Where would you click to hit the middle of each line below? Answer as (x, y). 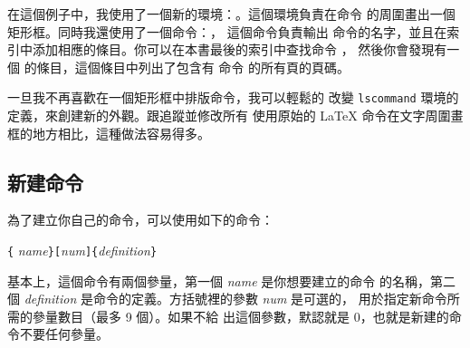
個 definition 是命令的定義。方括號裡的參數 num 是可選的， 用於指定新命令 (227, 299)
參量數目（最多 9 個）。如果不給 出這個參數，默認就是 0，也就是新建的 (240, 316)
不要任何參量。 (64, 334)
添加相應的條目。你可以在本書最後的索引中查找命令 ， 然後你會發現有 (240, 49)
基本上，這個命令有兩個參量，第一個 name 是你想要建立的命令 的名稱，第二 (231, 280)
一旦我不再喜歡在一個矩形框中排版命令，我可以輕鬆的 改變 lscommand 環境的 (233, 97)
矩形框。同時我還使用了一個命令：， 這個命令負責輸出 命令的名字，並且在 (227, 31)
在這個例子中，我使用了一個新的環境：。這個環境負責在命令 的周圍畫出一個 (231, 14)
